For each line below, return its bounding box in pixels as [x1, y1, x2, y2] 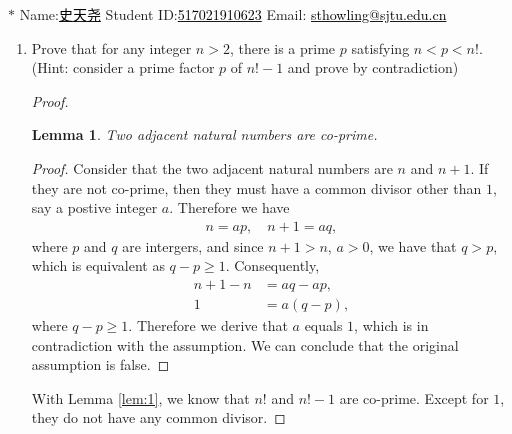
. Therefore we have [169, 197, 290, 218]
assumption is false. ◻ [31, 354, 170, 375]
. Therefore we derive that [128, 315, 288, 336]
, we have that [369, 235, 457, 256]
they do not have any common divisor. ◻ [31, 407, 286, 428]
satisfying [351, 37, 410, 58]
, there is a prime [229, 37, 336, 58]
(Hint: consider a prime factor [31, 57, 215, 78]
